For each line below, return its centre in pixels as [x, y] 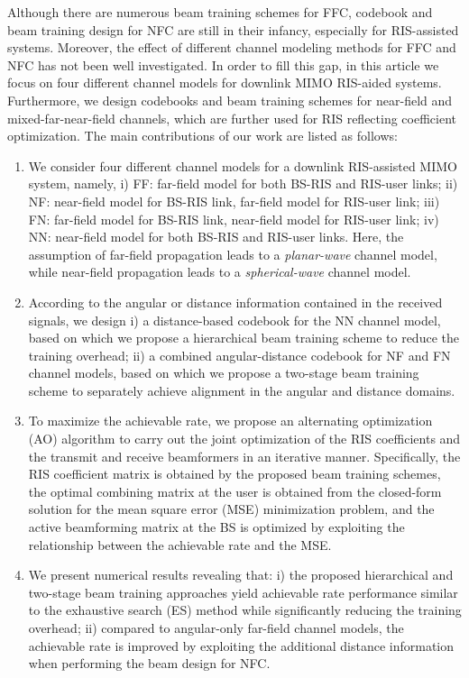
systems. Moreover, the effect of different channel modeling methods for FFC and [232, 47]
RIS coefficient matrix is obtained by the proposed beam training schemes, [234, 474]
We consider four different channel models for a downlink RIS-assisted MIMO [243, 165]
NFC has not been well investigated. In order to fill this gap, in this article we [223, 64]
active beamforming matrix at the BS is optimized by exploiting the [216, 527]
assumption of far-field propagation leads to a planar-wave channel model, [233, 254]
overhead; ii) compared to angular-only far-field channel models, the [216, 628]
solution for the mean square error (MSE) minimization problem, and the [231, 509]
